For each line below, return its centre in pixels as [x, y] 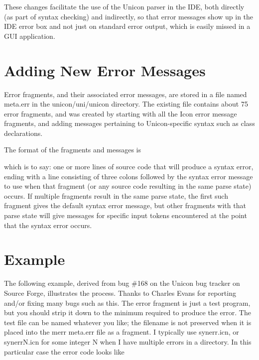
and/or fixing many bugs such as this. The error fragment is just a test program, [127, 302]
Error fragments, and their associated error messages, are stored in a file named [126, 94]
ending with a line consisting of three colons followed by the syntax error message [129, 176]
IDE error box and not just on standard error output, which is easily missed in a [127, 26]
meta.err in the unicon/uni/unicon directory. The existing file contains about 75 [126, 104]
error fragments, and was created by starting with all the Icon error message [121, 113]
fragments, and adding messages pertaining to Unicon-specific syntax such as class [129, 123]
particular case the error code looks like [64, 351]
